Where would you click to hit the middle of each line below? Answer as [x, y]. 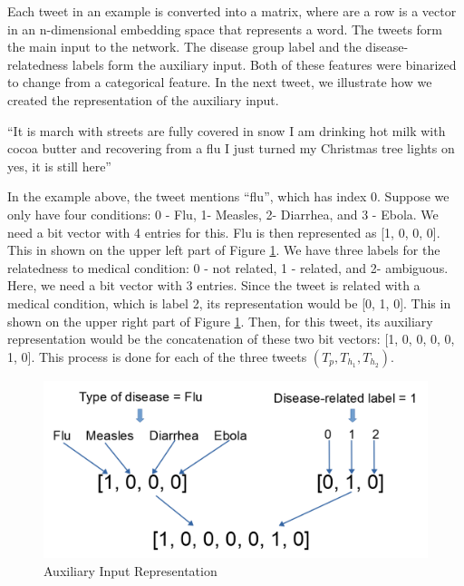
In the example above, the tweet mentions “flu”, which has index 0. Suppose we [228, 196]
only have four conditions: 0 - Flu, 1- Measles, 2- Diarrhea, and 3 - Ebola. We [223, 214]
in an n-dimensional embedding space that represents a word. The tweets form [225, 29]
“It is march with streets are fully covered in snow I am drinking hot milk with [227, 130]
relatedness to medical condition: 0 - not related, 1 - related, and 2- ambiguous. [228, 267]
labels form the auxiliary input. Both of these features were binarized [264, 64]
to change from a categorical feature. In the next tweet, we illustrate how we [220, 82]
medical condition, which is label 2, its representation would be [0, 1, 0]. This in [229, 303]
